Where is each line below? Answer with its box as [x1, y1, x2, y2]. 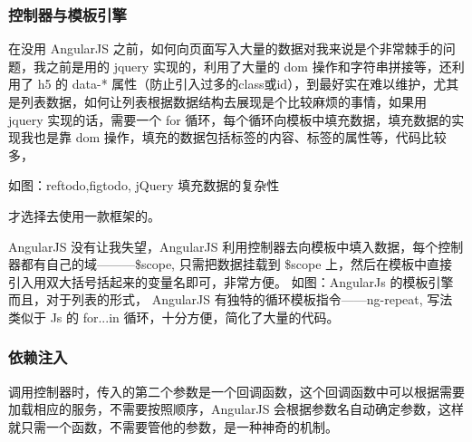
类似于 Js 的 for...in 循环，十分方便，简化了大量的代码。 [8, 307, 340, 326]
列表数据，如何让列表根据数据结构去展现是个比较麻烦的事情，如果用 [20, 92, 427, 110]
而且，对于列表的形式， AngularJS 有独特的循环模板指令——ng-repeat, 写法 [8, 290, 453, 309]
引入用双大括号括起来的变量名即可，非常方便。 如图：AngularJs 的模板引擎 [8, 272, 454, 291]
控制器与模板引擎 [8, 3, 127, 25]
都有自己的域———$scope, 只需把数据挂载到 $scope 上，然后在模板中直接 [20, 255, 453, 274]
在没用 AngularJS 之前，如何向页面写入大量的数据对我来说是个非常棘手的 [8, 39, 443, 58]
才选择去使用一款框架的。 [8, 206, 160, 225]
